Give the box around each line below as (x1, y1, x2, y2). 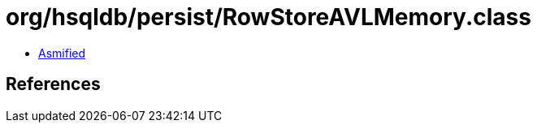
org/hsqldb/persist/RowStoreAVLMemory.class (6, 3, 531, 31)
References (6, 74, 101, 95)
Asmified (38, 45, 86, 60)
